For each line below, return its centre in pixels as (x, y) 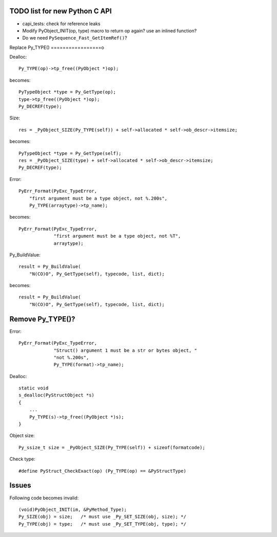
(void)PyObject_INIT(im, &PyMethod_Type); (73, 509)
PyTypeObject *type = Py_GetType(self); (70, 153)
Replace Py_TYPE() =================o (57, 47)
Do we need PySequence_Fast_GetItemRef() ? (75, 38)
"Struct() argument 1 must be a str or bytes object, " (125, 350)
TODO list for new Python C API (61, 11)
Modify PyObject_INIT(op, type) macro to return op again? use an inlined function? (110, 30)
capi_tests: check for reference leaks (61, 24)
